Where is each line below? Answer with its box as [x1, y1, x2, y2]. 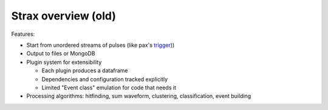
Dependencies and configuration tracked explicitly [41, 75, 168, 83]
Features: [11, 30, 35, 38]
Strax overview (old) [11, 9, 117, 22]
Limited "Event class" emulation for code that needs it [41, 84, 176, 91]
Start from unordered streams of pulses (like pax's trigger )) [26, 41, 175, 49]
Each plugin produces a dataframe [41, 67, 128, 74]
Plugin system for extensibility [26, 58, 102, 66]
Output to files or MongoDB [26, 50, 95, 57]
